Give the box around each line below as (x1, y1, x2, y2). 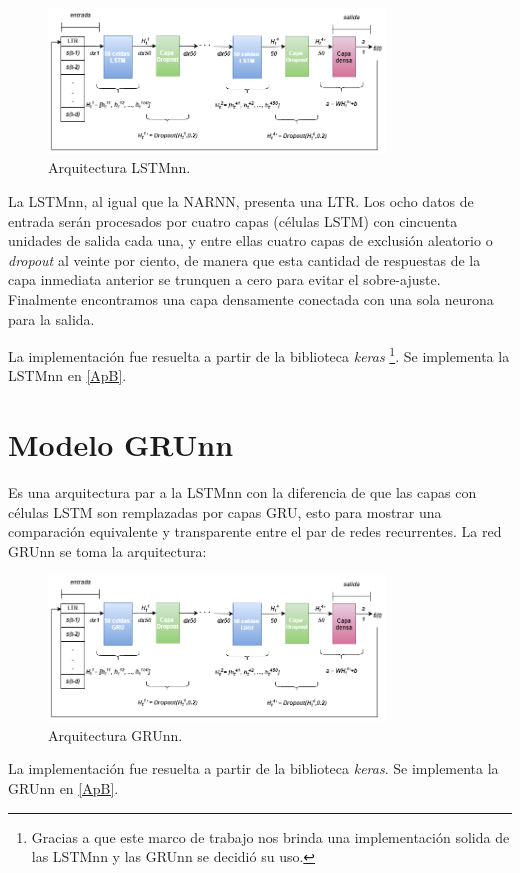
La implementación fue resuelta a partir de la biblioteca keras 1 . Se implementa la (8, 343, 510, 366)
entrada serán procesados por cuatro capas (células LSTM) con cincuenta (8, 210, 458, 231)
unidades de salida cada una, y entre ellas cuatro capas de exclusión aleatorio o (8, 230, 493, 251)
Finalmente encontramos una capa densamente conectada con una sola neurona (8, 288, 494, 309)
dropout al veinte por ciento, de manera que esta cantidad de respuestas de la (8, 249, 481, 270)
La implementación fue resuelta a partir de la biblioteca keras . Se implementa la (8, 758, 499, 779)
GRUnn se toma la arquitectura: (8, 540, 207, 561)
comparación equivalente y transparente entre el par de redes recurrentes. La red (8, 521, 502, 542)
